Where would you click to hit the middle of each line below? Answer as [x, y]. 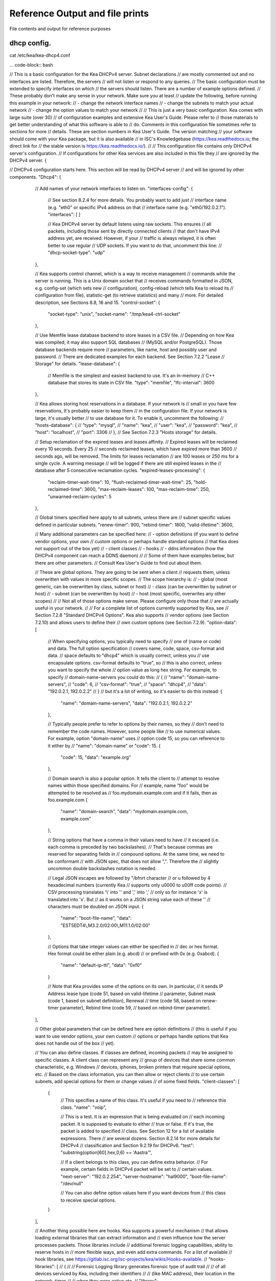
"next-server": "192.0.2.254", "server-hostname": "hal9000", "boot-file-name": [144, 1176]
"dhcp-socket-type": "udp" [76, 253]
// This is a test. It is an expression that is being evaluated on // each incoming [143, 1117]
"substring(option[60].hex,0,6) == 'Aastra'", [106, 1152]
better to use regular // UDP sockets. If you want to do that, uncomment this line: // [135, 245]
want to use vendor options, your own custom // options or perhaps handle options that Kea [132, 1036]
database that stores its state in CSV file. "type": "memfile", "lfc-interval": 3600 [131, 383]
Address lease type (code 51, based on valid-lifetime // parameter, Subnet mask [132, 994]
